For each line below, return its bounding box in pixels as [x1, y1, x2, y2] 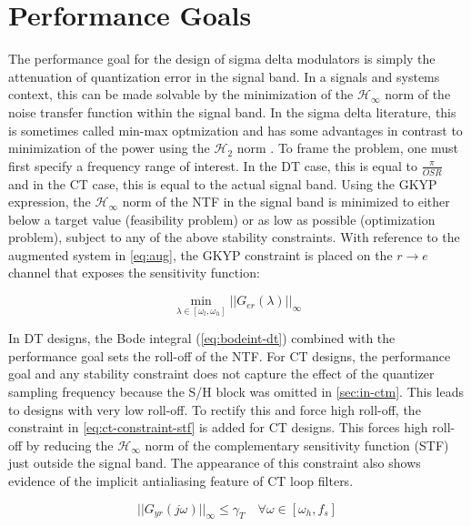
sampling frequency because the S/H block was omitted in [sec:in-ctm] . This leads [8, 382, 465, 401]
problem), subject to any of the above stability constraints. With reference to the [8, 228, 460, 247]
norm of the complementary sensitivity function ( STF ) [145, 435, 449, 454]
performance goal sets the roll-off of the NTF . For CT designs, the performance [8, 346, 451, 365]
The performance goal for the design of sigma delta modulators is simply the [8, 49, 436, 68]
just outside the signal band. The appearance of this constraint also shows [8, 453, 421, 472]
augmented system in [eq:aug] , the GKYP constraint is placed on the [8, 245, 393, 264]
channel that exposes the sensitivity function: [8, 263, 260, 282]
